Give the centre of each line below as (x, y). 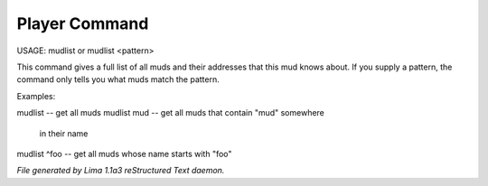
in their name (64, 133)
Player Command (83, 23)
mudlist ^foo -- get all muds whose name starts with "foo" (124, 153)
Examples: (36, 96)
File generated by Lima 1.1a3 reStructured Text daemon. (121, 171)
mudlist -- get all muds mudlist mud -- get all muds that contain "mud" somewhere (171, 113)
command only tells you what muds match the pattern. (118, 79)
